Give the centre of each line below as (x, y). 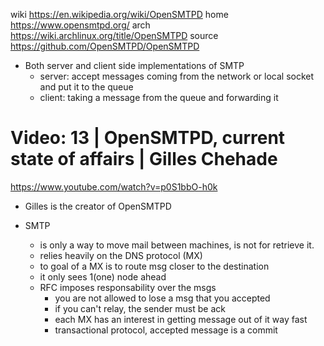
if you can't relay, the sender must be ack (140, 308)
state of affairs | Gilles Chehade (144, 159)
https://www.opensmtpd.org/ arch (80, 25)
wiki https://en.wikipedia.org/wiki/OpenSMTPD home (119, 14)
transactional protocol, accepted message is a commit (166, 330)
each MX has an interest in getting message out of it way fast (181, 319)
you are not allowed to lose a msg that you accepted (162, 298)
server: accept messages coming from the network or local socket (177, 76)
